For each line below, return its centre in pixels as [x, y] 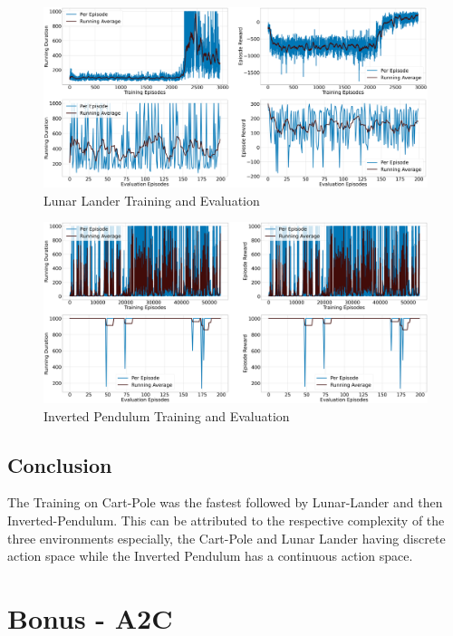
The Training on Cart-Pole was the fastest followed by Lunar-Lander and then [225, 502]
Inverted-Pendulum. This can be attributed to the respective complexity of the [226, 520]
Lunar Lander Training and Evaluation [152, 200]
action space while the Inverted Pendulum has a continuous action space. [210, 556]
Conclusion [60, 464]
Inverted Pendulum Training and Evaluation [167, 415]
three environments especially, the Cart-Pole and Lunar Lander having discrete [226, 538]
